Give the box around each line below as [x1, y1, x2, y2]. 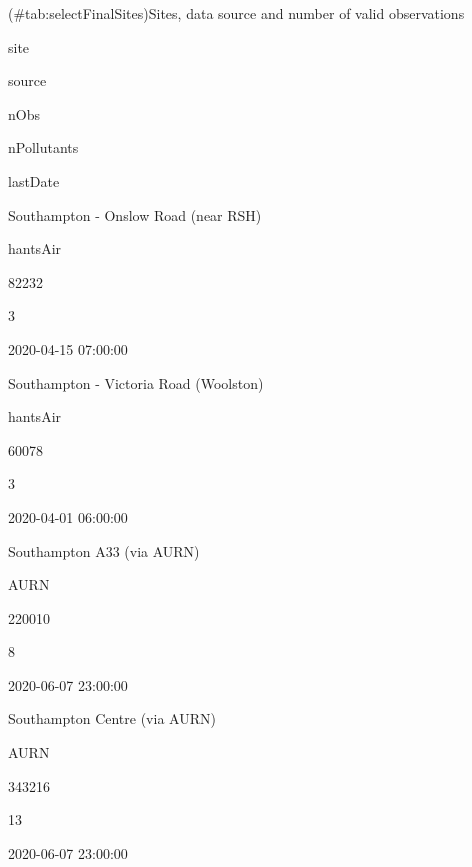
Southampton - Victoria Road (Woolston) [8, 372, 264, 393]
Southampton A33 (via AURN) [8, 540, 200, 561]
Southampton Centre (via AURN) [8, 708, 216, 729]
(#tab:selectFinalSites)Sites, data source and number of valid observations [8, 3, 465, 23]
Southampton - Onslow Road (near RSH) [8, 204, 262, 225]
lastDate [8, 170, 60, 191]
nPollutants [8, 137, 79, 158]
